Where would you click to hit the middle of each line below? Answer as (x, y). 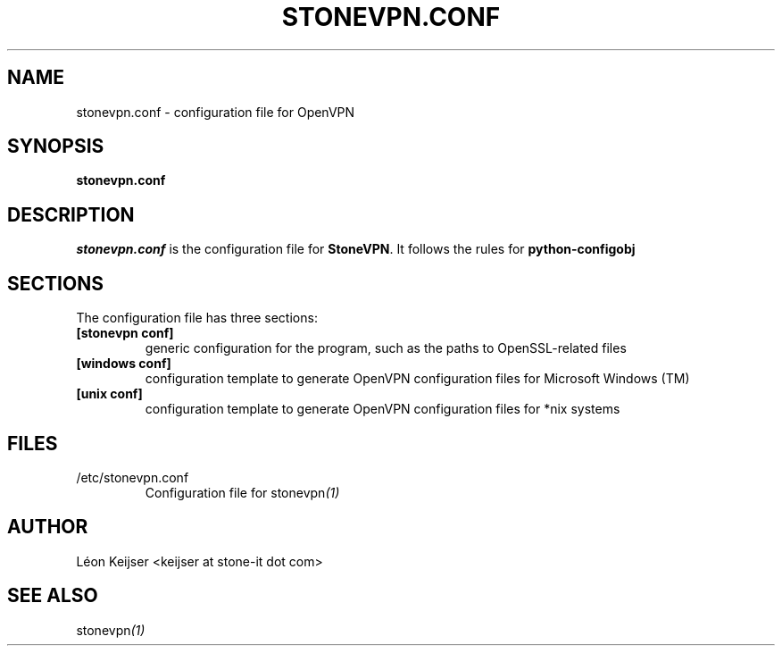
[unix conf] (109, 394)
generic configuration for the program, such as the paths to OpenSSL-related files (386, 348)
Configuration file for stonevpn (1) (242, 492)
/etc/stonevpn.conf (133, 477)
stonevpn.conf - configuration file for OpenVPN (216, 112)
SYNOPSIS (56, 147)
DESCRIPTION (71, 214)
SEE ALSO (53, 596)
